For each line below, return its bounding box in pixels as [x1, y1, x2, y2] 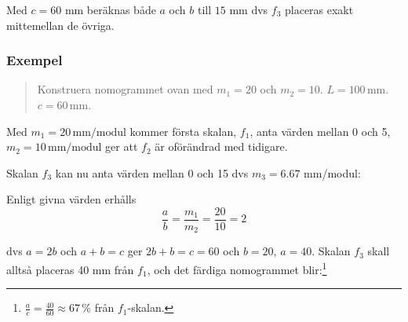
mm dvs [229, 2, 268, 17]
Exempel [6, 50, 63, 70]
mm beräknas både [64, 2, 156, 17]
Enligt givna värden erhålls [6, 191, 137, 207]
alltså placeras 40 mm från [6, 261, 134, 277]
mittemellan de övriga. [6, 16, 115, 33]
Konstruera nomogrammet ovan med [37, 81, 213, 97]
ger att [105, 138, 138, 155]
